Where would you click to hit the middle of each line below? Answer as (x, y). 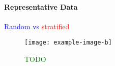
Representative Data (41, 6)
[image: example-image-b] (68, 43)
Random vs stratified (37, 26)
